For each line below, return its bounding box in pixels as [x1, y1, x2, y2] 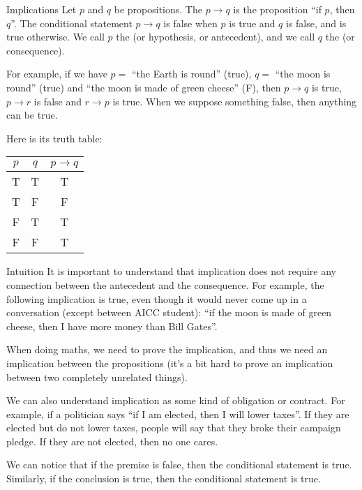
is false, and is [286, 15, 347, 30]
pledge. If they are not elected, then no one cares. [6, 433, 218, 448]
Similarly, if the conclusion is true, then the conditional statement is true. [6, 471, 321, 486]
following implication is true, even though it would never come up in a [6, 291, 307, 306]
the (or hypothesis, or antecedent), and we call [116, 29, 315, 44]
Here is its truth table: [6, 131, 103, 145]
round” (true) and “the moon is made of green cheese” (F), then [6, 80, 281, 94]
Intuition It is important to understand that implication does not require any [6, 264, 336, 279]
